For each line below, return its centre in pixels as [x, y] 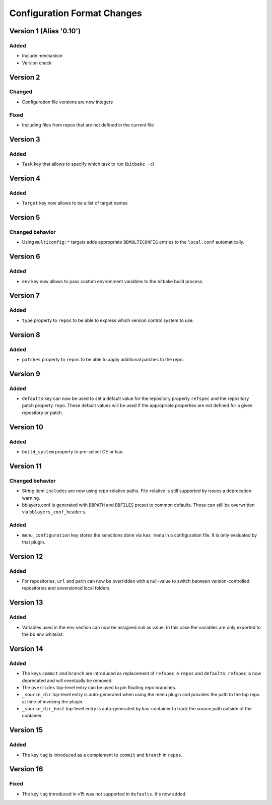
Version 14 [26, 649]
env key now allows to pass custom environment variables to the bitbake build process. [113, 281]
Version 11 [25, 466]
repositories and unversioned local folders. [66, 588]
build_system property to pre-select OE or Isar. [73, 452]
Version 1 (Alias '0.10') [45, 31]
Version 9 [25, 374]
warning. [31, 498]
